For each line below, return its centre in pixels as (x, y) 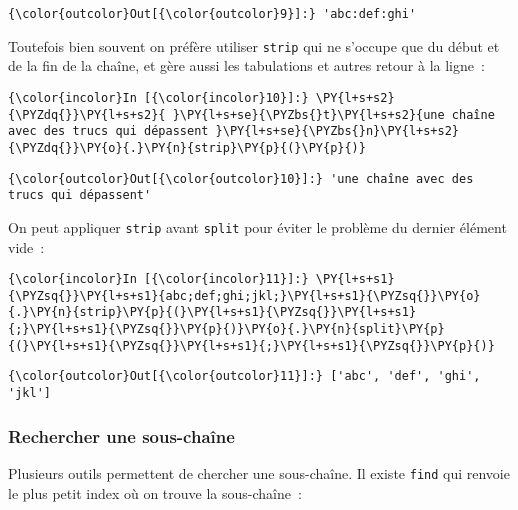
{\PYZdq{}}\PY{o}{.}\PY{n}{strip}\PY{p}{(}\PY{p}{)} (187, 147)
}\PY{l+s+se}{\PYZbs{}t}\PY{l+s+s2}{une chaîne (333, 114)
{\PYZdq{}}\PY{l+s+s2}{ (87, 114)
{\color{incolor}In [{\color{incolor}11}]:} (158, 279)
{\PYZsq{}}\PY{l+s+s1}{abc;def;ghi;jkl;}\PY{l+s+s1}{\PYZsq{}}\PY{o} (244, 295)
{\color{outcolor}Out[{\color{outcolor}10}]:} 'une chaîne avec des (241, 178)
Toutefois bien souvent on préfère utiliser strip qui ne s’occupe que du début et (254, 45)
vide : (26, 246)
